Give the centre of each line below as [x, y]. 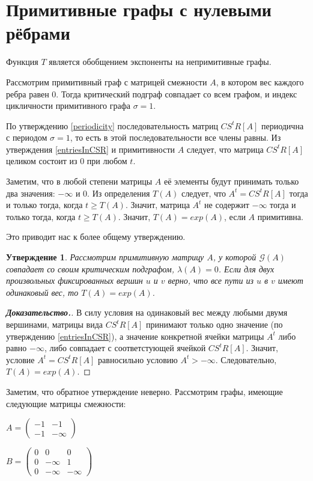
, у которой [235, 257]
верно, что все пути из [211, 280]
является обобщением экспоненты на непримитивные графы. [160, 62]
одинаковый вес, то [42, 292]
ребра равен [28, 93]
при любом [107, 161]
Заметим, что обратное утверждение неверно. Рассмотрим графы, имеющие [144, 391]
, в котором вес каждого [260, 81]
